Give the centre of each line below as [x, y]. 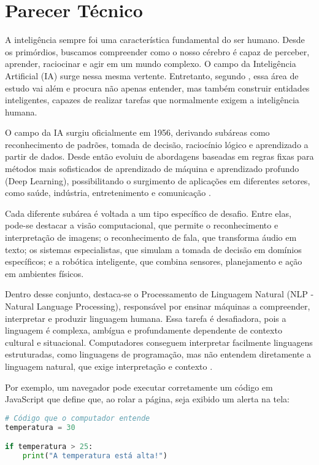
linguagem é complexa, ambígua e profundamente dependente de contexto [144, 330]
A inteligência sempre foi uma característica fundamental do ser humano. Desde [155, 40]
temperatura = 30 [40, 427]
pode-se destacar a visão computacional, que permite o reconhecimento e [142, 225]
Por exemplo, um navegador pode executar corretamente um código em [139, 387]
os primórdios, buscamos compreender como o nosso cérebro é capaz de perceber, [157, 51]
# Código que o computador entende [78, 418]
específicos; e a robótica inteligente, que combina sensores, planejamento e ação [154, 261]
